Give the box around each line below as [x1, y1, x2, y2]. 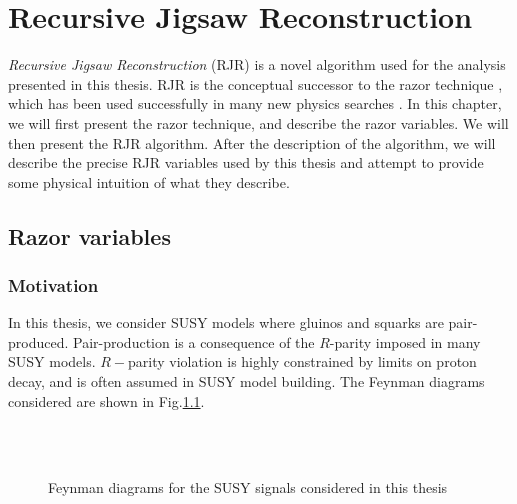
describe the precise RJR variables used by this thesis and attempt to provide [8, 152, 484, 173]
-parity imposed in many [329, 331, 481, 352]
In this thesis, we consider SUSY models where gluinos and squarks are [8, 312, 444, 333]
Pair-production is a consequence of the [73, 331, 315, 352]
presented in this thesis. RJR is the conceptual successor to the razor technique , [8, 73, 503, 94]
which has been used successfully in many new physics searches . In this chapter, [8, 93, 502, 114]
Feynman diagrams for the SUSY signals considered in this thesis [48, 477, 448, 498]
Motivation [8, 272, 99, 297]
